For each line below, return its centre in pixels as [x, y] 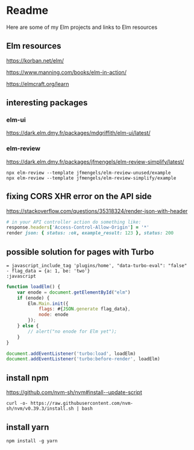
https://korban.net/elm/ [35, 60]
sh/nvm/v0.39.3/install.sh [40, 409]
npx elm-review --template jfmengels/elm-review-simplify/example [91, 178]
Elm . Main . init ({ [48, 304]
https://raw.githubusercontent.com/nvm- [82, 404]
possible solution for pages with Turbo [80, 252]
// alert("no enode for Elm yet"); [73, 331]
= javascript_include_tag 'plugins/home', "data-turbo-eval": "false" [97, 265]
